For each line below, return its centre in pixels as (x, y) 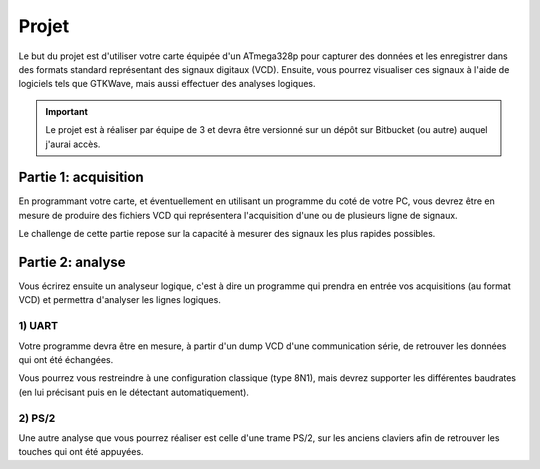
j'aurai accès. (73, 144)
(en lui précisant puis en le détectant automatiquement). (134, 392)
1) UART (38, 326)
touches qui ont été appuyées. (81, 452)
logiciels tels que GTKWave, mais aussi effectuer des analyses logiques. (167, 84)
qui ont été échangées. (66, 360)
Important (67, 111)
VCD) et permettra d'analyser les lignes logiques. (120, 300)
